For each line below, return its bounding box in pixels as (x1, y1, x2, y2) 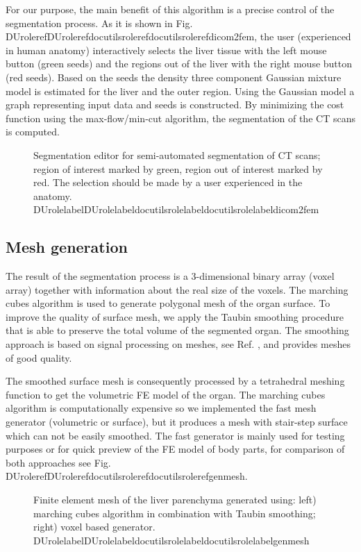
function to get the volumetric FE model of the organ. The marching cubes (6, 387, 326, 401)
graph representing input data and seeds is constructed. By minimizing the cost (6, 97, 344, 112)
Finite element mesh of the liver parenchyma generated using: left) (33, 492, 317, 507)
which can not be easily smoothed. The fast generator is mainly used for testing (6, 428, 345, 442)
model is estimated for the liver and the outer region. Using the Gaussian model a (6, 83, 355, 98)
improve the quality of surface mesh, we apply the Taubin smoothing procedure (6, 309, 344, 324)
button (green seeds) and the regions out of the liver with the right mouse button (6, 56, 353, 71)
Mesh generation (6, 236, 128, 258)
